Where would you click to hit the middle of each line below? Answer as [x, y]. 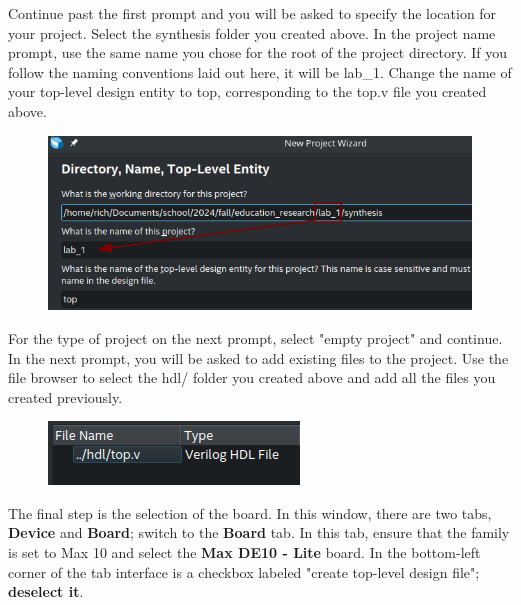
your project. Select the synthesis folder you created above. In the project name [252, 32]
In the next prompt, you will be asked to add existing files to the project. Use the [258, 357]
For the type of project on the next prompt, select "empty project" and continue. [255, 337]
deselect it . [46, 591]
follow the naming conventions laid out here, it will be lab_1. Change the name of [260, 71]
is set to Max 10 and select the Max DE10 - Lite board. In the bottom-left [244, 552]
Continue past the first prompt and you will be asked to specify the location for [252, 13]
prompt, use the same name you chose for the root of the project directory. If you [257, 52]
